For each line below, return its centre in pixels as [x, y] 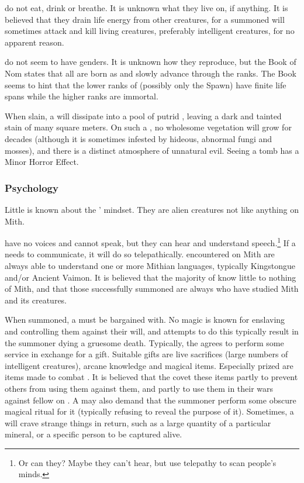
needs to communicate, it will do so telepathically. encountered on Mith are [140, 254]
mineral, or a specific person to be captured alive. [94, 434]
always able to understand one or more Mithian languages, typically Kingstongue [150, 265]
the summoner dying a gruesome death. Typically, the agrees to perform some [144, 342]
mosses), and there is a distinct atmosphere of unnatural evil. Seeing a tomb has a [152, 150]
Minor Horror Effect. [42, 162]
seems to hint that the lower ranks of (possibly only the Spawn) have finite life [146, 84]
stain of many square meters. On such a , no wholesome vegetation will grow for [148, 127]
